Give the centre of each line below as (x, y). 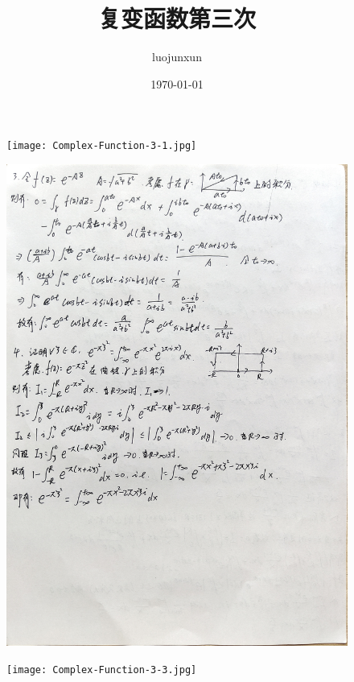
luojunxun (177, 57)
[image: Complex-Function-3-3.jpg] (102, 670)
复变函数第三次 (177, 18)
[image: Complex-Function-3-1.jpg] (102, 146)
